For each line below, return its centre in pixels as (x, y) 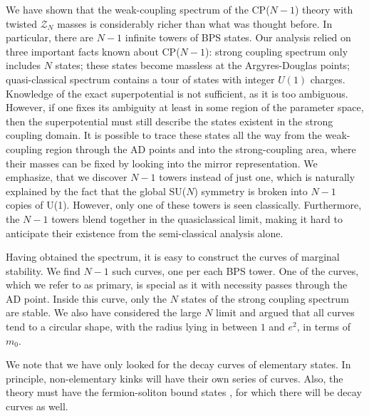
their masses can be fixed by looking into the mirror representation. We (162, 163)
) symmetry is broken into (251, 191)
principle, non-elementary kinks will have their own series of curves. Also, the (175, 378)
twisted (22, 23)
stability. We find (43, 270)
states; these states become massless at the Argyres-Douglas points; (202, 65)
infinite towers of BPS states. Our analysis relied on (238, 37)
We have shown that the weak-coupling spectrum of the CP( (138, 9)
